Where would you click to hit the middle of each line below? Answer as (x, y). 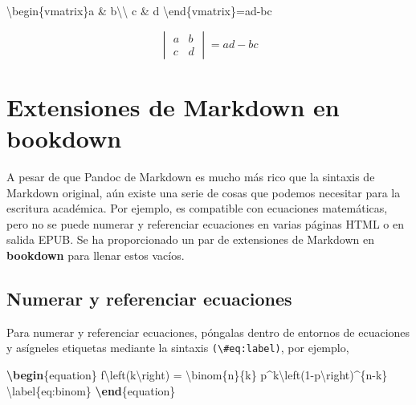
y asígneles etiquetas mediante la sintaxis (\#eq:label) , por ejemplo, (178, 348)
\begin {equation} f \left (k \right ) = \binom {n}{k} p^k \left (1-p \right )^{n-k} (197, 374)
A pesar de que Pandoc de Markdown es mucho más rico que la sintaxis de (191, 176)
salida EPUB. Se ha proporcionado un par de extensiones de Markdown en (190, 239)
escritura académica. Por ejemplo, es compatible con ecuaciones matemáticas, (197, 208)
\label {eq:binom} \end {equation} (91, 390)
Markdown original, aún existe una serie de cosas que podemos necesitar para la (204, 192)
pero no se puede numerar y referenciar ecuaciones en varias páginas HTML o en (206, 223)
